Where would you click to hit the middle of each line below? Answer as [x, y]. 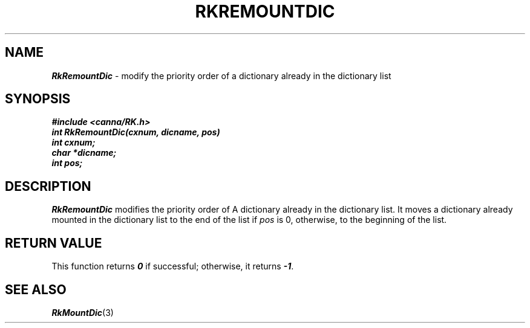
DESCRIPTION [48, 186]
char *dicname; [84, 153]
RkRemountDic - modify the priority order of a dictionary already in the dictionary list [221, 76]
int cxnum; [74, 143]
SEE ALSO [36, 289]
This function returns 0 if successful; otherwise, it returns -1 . [173, 266]
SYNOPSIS [38, 99]
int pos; [67, 163]
